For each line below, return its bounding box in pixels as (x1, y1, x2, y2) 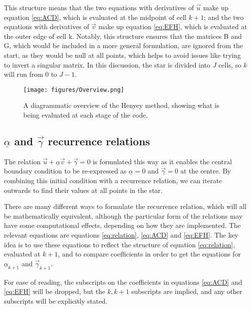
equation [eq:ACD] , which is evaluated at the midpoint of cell (4, 12, 186, 22)
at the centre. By (180, 166, 231, 176)
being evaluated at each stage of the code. (23, 110, 148, 120)
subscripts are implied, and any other (131, 286, 243, 296)
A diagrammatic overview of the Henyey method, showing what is (23, 100, 219, 110)
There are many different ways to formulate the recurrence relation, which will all (4, 201, 247, 211)
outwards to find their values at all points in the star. (4, 185, 163, 195)
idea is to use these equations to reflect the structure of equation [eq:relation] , (4, 239, 235, 249)
